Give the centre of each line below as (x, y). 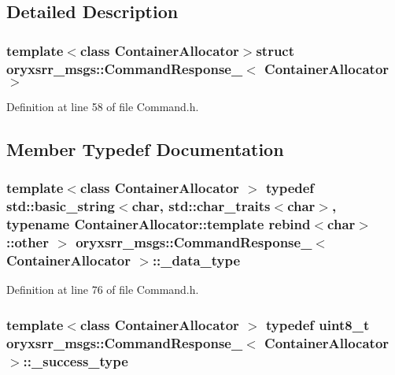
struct (275, 50)
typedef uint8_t (317, 324)
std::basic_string (61, 206)
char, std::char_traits (201, 206)
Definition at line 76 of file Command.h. (103, 290)
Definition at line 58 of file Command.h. (103, 106)
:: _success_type (76, 360)
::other (28, 241)
